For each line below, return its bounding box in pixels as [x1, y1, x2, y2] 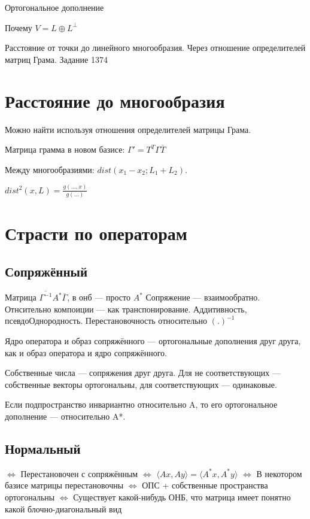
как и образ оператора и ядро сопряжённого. [5, 346, 167, 359]
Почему [5, 21, 32, 34]
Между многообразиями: [5, 163, 95, 175]
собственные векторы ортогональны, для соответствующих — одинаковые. [5, 378, 277, 390]
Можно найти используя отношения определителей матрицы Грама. [5, 123, 251, 135]
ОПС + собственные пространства [142, 479, 268, 491]
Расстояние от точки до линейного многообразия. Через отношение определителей [5, 41, 306, 54]
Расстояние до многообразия [5, 88, 225, 113]
